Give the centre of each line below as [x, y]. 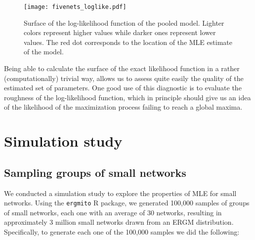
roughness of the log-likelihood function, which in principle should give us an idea [127, 97]
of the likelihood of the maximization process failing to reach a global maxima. [123, 107]
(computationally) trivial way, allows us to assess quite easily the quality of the [124, 78]
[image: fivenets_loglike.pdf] [75, 7]
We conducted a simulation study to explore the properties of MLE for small [120, 193]
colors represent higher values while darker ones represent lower [120, 32]
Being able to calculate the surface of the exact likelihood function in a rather [122, 68]
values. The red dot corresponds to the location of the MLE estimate [128, 42]
